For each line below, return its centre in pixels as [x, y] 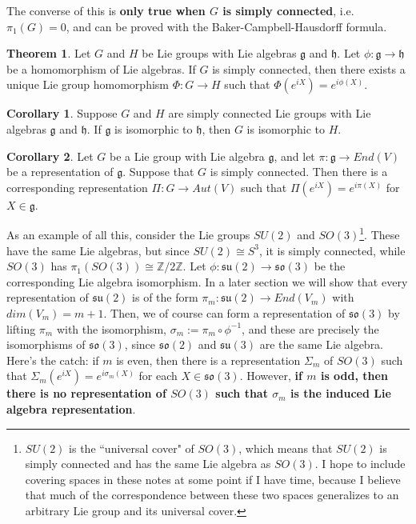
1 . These [380, 233]
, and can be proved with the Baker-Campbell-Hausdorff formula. [226, 26]
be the [330, 266]
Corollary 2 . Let [50, 156]
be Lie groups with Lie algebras [219, 53]
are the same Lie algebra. [322, 344]
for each [158, 376]
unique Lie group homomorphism [88, 84]
